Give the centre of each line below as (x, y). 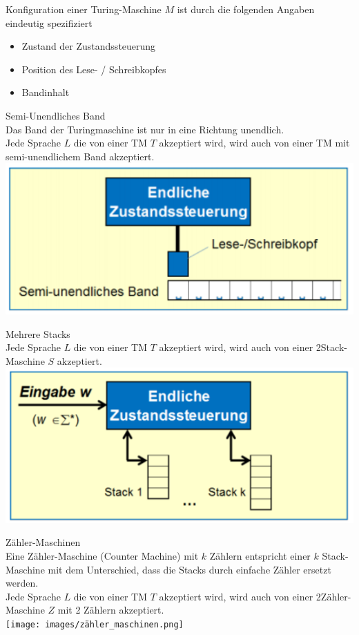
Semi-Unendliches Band (56, 115)
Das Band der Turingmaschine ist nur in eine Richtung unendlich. (145, 129)
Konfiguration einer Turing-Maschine (84, 9)
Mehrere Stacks (38, 333)
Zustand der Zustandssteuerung (89, 46)
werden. (22, 583)
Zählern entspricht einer (260, 556)
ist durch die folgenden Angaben (246, 9)
